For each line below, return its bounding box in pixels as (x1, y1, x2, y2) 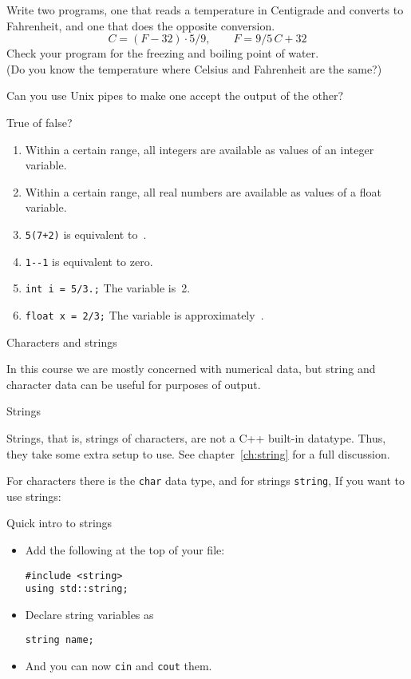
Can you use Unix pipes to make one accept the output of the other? (6, 87, 344, 104)
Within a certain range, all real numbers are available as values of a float (25, 183, 381, 200)
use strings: (6, 487, 61, 504)
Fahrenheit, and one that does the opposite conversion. (6, 17, 275, 34)
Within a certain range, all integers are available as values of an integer (25, 141, 374, 157)
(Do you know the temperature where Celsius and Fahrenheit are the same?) (6, 60, 382, 77)
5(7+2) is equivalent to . (25, 225, 147, 242)
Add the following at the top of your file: (25, 541, 225, 558)
